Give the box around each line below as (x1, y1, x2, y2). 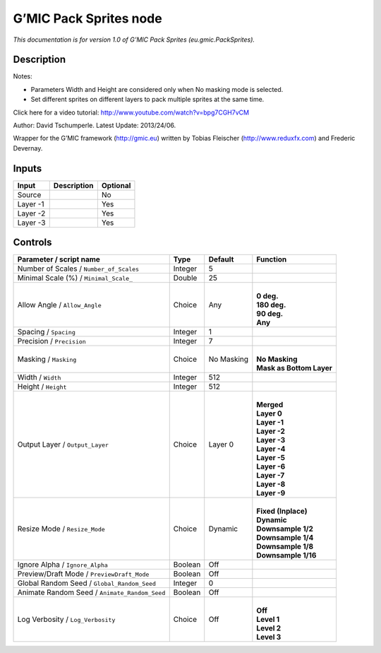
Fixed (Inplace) (256, 506, 308, 516)
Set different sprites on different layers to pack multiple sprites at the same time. (30, 95, 265, 104)
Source (17, 189, 42, 199)
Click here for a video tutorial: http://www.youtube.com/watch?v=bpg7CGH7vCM (13, 108, 250, 117)
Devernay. (13, 143, 43, 152)
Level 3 (256, 633, 282, 642)
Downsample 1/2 (256, 524, 314, 534)
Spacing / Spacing (17, 327, 75, 337)
